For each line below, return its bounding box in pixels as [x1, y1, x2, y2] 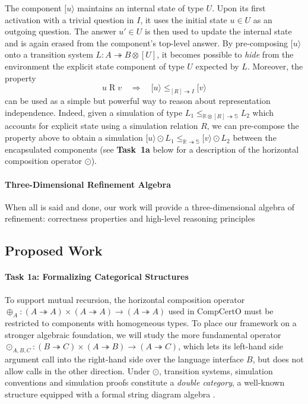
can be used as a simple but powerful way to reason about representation [5, 94, 271, 107]
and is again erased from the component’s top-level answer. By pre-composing [5, 36, 288, 49]
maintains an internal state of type [77, 2, 204, 14]
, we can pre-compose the [207, 119, 299, 132]
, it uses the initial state [140, 13, 227, 26]
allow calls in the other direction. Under [5, 364, 150, 377]
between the [233, 131, 277, 144]
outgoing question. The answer [5, 25, 116, 37]
